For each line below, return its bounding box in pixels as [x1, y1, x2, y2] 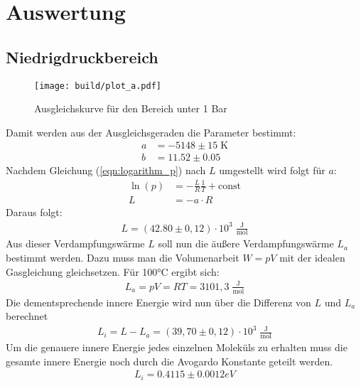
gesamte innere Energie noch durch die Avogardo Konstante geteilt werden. [6, 353, 333, 368]
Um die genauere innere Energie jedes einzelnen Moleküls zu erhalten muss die [6, 340, 347, 355]
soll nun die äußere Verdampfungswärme [158, 236, 334, 251]
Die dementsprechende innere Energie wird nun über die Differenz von [6, 294, 311, 309]
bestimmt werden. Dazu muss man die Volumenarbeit [6, 250, 239, 265]
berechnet [6, 309, 48, 323]
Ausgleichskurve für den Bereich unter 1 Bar [34, 101, 227, 116]
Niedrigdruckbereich [6, 45, 158, 68]
